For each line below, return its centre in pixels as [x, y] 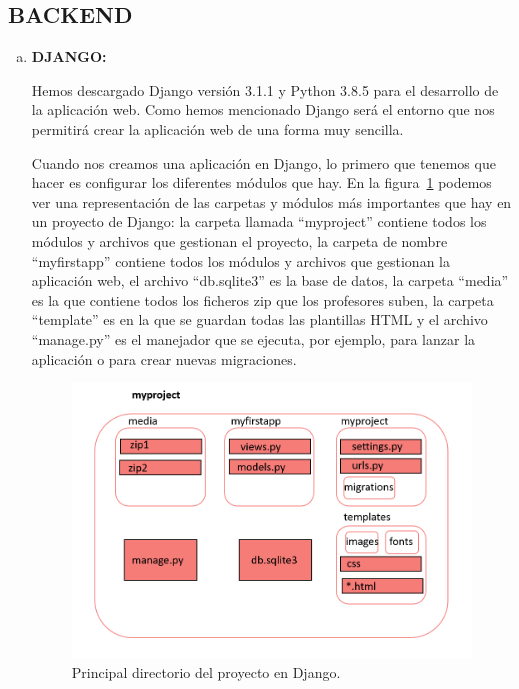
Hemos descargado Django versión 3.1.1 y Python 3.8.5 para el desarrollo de [265, 89]
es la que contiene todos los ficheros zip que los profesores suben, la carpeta [262, 299]
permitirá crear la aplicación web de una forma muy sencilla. [217, 128]
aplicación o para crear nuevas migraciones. [164, 358]
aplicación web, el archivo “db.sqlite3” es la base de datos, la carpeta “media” [270, 280]
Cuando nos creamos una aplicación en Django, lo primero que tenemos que [263, 162]
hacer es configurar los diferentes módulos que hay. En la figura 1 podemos [261, 182]
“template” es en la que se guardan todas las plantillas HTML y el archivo [259, 319]
